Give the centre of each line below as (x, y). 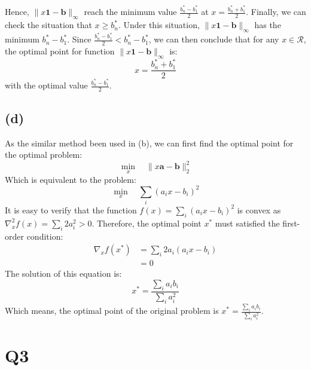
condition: (45, 236)
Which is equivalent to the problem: (71, 179)
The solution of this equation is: (63, 273)
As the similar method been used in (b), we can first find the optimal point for (149, 143)
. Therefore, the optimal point (147, 223)
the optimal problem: (44, 155)
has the (268, 25)
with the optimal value (46, 85)
